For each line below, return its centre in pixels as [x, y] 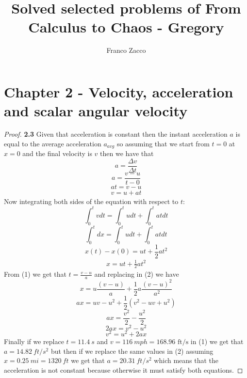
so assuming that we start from [163, 143]
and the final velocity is [57, 153]
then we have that [127, 153]
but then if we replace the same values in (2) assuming [132, 351]
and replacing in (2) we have [137, 274]
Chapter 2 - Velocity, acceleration [119, 91]
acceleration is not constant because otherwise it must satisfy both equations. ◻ [123, 370]
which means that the [186, 360]
